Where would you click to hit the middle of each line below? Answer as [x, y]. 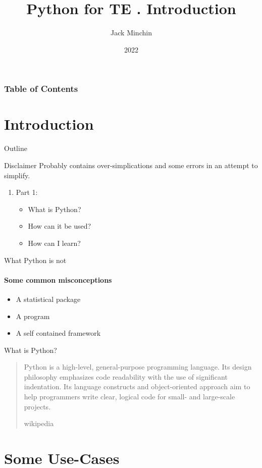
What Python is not [35, 260]
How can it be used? [60, 226]
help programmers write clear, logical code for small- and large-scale [129, 397]
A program [33, 316]
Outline [16, 148]
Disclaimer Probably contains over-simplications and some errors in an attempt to [131, 165]
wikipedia [39, 423]
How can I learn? [54, 243]
